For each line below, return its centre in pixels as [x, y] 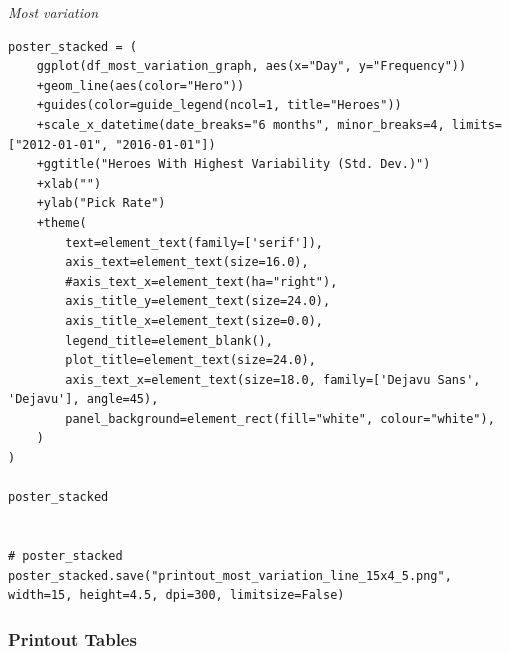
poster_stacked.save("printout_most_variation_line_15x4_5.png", [230, 575]
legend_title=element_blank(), [169, 340]
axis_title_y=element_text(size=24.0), [198, 301]
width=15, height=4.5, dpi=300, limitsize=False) [176, 595]
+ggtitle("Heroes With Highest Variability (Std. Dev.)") [233, 164]
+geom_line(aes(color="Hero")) [140, 85]
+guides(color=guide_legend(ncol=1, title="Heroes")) [219, 105]
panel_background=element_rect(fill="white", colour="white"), [280, 418]
